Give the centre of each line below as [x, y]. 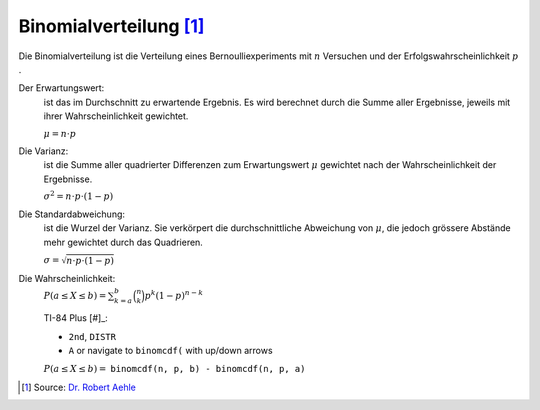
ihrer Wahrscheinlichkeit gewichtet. [116, 116]
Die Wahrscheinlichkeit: [67, 279]
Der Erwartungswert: [61, 88]
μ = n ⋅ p [60, 133]
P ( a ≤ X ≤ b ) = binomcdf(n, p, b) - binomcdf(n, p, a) [174, 369]
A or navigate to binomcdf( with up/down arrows [171, 350]
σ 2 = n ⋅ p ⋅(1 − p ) [78, 195]
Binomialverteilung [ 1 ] [111, 26]
